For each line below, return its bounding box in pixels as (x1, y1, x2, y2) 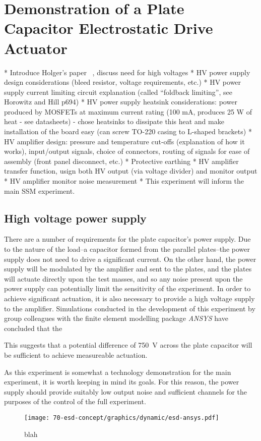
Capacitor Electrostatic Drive (4, 18, 213, 38)
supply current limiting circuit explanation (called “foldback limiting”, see (4, 86, 232, 97)
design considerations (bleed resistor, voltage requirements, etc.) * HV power (4, 77, 241, 87)
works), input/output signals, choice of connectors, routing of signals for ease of (4, 146, 250, 156)
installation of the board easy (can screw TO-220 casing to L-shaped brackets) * (4, 126, 252, 137)
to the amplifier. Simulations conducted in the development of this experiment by (4, 303, 255, 313)
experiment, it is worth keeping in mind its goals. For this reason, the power (4, 376, 239, 387)
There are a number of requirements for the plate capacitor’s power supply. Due (4, 234, 251, 244)
